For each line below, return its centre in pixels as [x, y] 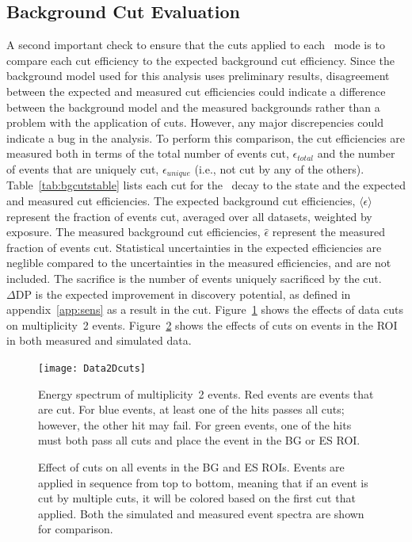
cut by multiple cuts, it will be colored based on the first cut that [197, 498]
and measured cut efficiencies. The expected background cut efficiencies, [181, 200]
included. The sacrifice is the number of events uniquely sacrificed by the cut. [194, 278]
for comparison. [76, 529]
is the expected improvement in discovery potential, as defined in [193, 294]
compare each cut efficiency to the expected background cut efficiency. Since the [201, 60]
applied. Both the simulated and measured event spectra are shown [201, 513]
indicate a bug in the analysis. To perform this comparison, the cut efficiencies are [206, 137]
